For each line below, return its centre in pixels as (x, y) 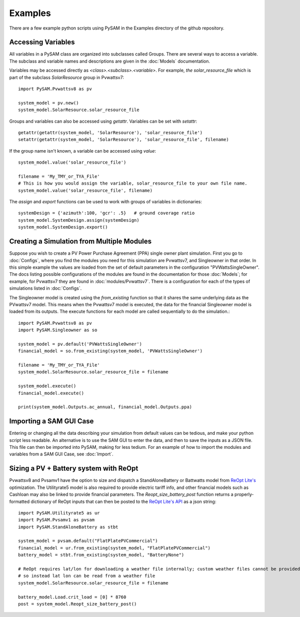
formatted (19, 501)
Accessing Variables (42, 42)
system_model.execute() (47, 386)
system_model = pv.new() (48, 103)
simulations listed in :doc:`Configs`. (45, 288)
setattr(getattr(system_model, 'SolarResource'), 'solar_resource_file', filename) (124, 140)
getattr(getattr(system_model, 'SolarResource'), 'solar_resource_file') (110, 132)
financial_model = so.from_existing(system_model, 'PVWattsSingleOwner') (110, 351)
